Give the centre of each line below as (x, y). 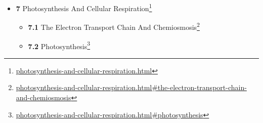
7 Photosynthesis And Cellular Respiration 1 (84, 7)
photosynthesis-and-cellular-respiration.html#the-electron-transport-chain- (131, 87)
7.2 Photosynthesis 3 (59, 45)
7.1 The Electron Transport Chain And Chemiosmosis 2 (114, 26)
